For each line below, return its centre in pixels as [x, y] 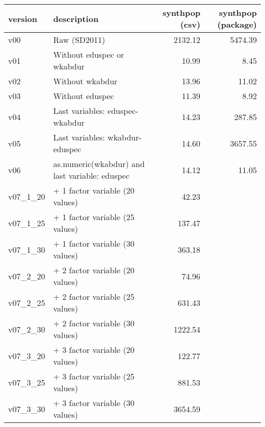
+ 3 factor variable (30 [94, 403]
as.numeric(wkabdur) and [99, 164]
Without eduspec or [89, 54]
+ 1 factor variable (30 [94, 243]
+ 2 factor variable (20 [94, 270]
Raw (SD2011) [79, 40]
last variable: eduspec [91, 175]
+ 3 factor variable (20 [94, 350]
